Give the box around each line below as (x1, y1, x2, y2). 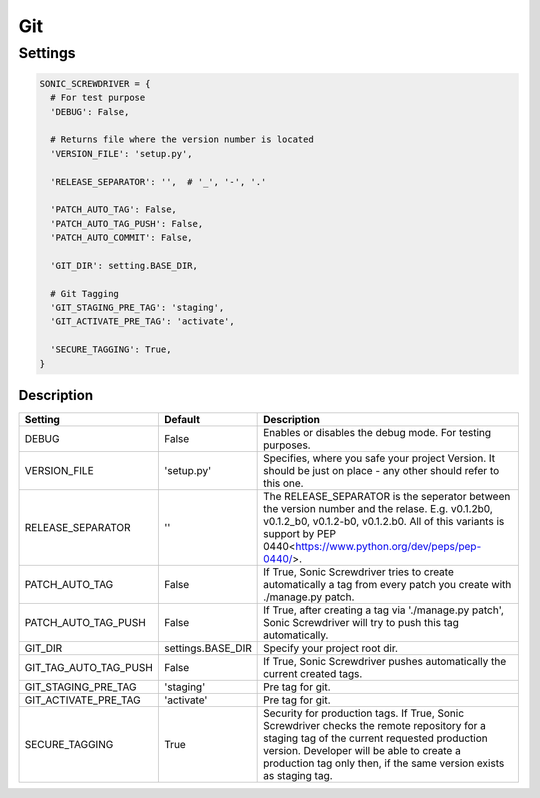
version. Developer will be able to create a (263, 744, 462, 758)
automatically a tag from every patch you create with (263, 578, 512, 592)
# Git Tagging (50, 288, 120, 299)
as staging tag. (263, 769, 334, 783)
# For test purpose (50, 92, 146, 104)
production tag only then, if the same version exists (263, 756, 505, 770)
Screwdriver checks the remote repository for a (263, 719, 487, 733)
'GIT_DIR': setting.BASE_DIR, (50, 260, 199, 271)
